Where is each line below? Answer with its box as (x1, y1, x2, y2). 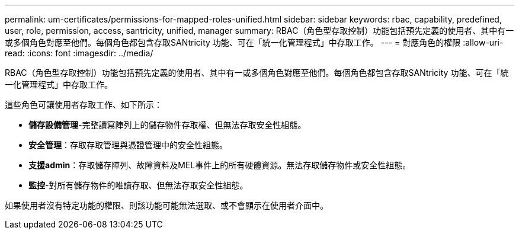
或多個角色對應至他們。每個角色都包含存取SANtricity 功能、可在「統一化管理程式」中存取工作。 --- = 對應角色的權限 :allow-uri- (5, 37, 504, 47)
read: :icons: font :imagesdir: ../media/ (5, 48, 153, 58)
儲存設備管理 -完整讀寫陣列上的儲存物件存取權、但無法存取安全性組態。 (28, 120, 306, 130)
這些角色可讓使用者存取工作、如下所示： (5, 100, 162, 110)
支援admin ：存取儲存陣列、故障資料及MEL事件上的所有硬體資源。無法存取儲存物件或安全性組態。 (28, 160, 411, 170)
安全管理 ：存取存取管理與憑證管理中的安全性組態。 (28, 140, 228, 150)
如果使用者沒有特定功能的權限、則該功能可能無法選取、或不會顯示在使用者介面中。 (5, 200, 328, 210)
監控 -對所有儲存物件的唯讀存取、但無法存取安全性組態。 (28, 180, 248, 190)
